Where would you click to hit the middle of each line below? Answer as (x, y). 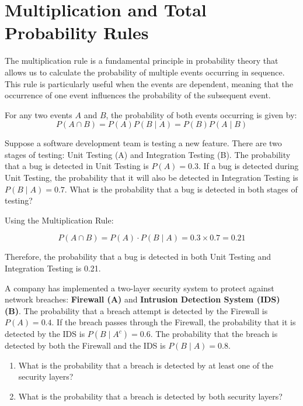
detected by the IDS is (45, 333)
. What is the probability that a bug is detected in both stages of (181, 189)
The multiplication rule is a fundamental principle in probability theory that (142, 61)
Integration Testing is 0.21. (53, 268)
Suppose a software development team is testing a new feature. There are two (143, 143)
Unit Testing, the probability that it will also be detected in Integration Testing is (151, 178)
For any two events (39, 114)
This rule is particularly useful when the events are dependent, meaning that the (149, 83)
